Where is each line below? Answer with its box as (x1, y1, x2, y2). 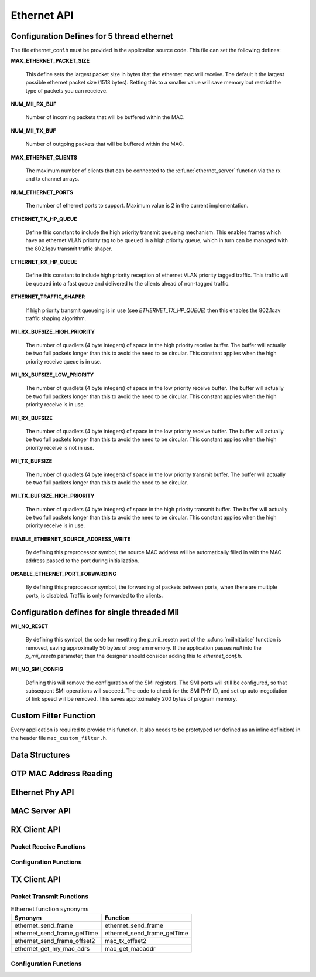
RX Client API (11, 825, 61, 834)
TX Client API (11, 874, 61, 884)
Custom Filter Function (11, 711, 96, 721)
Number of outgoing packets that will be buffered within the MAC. (25, 141, 184, 148)
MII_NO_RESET (11, 622, 49, 630)
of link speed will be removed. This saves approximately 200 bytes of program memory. (25, 696, 238, 703)
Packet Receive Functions (11, 842, 86, 850)
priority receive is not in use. (25, 444, 95, 451)
